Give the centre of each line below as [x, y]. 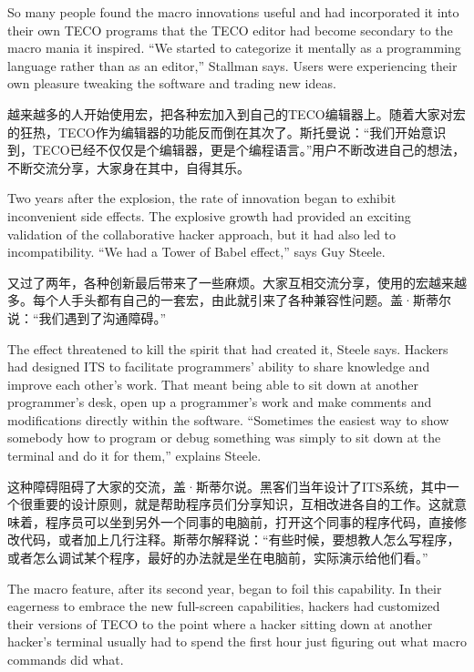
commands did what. [66, 659]
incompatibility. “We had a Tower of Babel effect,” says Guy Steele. [196, 252]
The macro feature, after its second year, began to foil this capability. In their [225, 588]
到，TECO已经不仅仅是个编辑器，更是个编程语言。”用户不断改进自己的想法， [237, 150]
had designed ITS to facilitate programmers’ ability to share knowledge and [219, 367]
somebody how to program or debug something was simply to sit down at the [224, 438]
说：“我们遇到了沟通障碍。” [87, 317]
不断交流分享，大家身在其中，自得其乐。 [129, 167]
